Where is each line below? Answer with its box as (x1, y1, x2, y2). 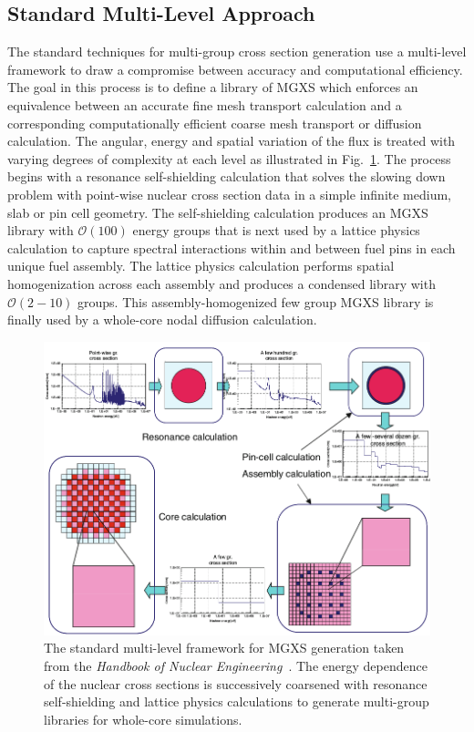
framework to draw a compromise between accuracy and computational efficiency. (7, 59, 463, 78)
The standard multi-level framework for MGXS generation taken (44, 638, 405, 657)
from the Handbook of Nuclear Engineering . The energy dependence (44, 655, 428, 675)
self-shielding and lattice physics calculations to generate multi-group (44, 692, 429, 711)
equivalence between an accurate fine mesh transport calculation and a (7, 95, 402, 114)
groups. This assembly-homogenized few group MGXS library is (77, 292, 434, 311)
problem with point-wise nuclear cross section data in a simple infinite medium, (7, 184, 451, 203)
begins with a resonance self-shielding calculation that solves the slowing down (7, 167, 446, 186)
